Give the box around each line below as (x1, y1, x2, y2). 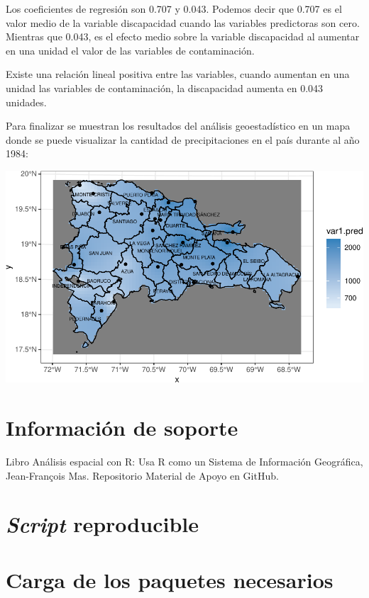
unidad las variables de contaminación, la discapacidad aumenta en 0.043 (6, 80, 324, 95)
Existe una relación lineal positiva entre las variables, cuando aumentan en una (6, 67, 350, 81)
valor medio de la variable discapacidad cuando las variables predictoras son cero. (6, 15, 360, 30)
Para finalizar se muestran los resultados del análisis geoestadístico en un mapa (6, 118, 351, 133)
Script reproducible (6, 509, 199, 539)
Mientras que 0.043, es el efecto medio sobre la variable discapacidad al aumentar (6, 29, 360, 44)
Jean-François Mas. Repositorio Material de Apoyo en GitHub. (6, 468, 279, 483)
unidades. (6, 94, 47, 109)
